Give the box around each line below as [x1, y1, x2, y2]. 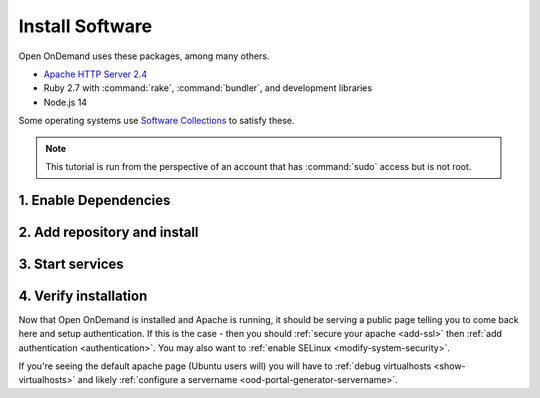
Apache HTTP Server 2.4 [43, 68, 148, 80]
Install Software [18, 15, 153, 37]
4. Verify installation [18, 287, 148, 304]
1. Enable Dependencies [18, 191, 171, 209]
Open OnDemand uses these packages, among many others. [18, 50, 270, 62]
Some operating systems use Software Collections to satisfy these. [18, 115, 295, 127]
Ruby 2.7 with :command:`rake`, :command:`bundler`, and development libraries [43, 82, 373, 94]
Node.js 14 [43, 96, 88, 108]
